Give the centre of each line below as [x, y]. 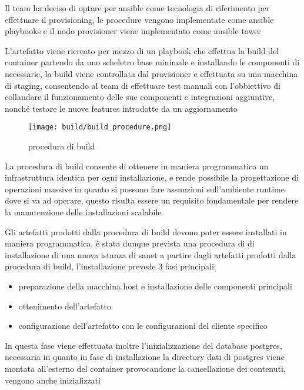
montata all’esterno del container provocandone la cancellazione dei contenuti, [145, 368]
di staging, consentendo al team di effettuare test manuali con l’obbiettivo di [143, 85]
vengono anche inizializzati [53, 380]
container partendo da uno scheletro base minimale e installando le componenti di [152, 62]
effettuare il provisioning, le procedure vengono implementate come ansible [139, 19]
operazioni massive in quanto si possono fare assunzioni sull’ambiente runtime [145, 189]
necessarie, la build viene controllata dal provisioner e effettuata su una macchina [151, 73]
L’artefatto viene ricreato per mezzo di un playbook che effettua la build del [142, 50]
